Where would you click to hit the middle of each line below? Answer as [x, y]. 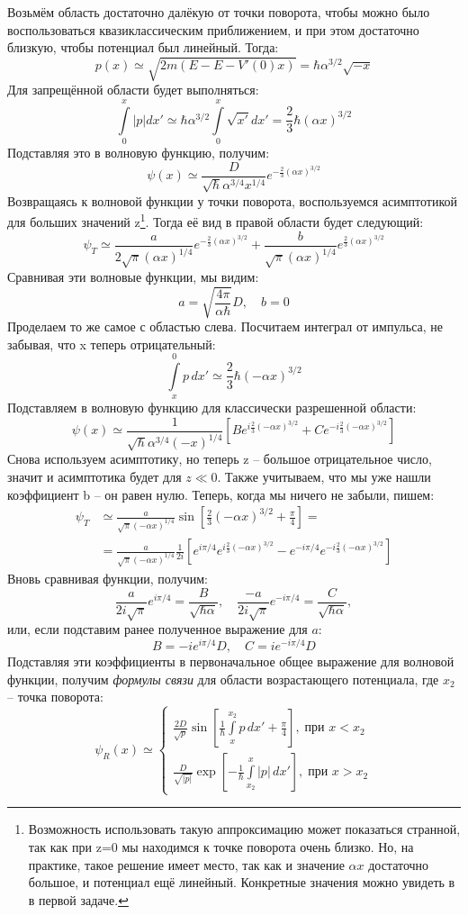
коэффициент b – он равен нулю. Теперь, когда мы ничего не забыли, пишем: [221, 494]
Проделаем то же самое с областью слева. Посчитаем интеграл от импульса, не [225, 326]
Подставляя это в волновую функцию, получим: [139, 153]
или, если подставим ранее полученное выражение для [157, 629]
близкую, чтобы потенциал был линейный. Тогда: [143, 47]
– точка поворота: [55, 697]
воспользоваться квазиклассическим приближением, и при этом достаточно [213, 29]
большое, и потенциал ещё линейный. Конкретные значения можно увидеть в [242, 882]
